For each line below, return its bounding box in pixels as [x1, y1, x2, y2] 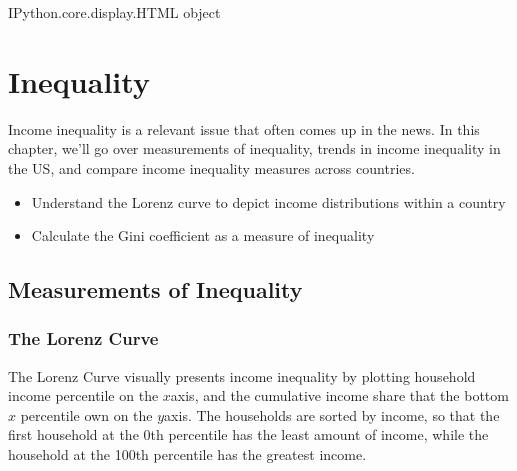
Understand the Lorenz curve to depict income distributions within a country [31, 191, 506, 212]
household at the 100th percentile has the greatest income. [8, 444, 367, 465]
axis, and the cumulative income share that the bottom [170, 385, 509, 406]
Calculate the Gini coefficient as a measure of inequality [31, 225, 375, 246]
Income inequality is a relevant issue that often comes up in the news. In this [8, 118, 480, 139]
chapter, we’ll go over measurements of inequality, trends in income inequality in [8, 138, 501, 159]
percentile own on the [20, 404, 153, 425]
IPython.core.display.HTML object [8, 2, 221, 22]
